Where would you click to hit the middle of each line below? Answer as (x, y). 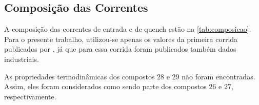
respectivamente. (30, 96)
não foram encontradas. (218, 76)
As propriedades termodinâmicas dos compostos (79, 76)
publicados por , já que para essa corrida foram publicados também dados (120, 49)
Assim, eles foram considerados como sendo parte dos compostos (105, 86)
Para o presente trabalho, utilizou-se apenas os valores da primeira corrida (121, 39)
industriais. (22, 59)
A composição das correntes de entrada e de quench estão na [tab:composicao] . (128, 29)
